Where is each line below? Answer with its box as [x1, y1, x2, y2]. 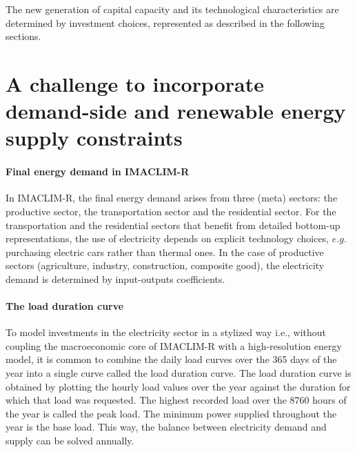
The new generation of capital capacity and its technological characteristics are [6, 2, 339, 16]
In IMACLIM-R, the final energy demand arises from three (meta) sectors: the [6, 190, 338, 205]
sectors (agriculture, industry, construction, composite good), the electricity [6, 258, 325, 273]
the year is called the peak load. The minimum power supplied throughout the [6, 406, 337, 420]
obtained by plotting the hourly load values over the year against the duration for [6, 379, 351, 393]
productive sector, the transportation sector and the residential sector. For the [6, 204, 336, 218]
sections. [6, 29, 41, 43]
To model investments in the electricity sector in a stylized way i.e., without [6, 325, 327, 340]
